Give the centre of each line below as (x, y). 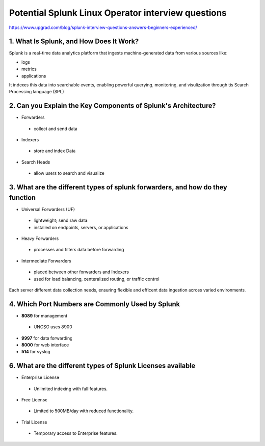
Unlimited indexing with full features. (71, 389)
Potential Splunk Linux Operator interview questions (118, 13)
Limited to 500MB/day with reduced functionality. (84, 411)
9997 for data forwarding (47, 338)
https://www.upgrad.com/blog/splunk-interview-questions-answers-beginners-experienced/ (103, 27)
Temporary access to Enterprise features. (76, 433)
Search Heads (36, 162)
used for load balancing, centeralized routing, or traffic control (96, 279)
